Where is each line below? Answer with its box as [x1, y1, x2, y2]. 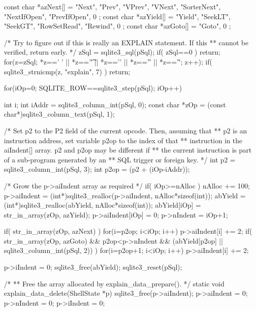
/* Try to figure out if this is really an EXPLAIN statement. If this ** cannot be [4, 37, 249, 47]
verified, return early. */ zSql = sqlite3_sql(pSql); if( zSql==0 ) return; [4, 47, 221, 57]
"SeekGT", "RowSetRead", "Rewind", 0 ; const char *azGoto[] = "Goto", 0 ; [4, 21, 231, 31]
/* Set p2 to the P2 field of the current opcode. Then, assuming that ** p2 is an [4, 125, 247, 135]
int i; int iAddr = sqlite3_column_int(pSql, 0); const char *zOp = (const [4, 99, 226, 109]
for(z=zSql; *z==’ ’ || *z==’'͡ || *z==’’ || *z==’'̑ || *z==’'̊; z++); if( [4, 56, 212, 66]
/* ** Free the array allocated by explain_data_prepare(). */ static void [4, 278, 224, 288]
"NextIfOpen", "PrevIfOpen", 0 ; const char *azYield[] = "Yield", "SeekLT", [4, 11, 231, 21]
